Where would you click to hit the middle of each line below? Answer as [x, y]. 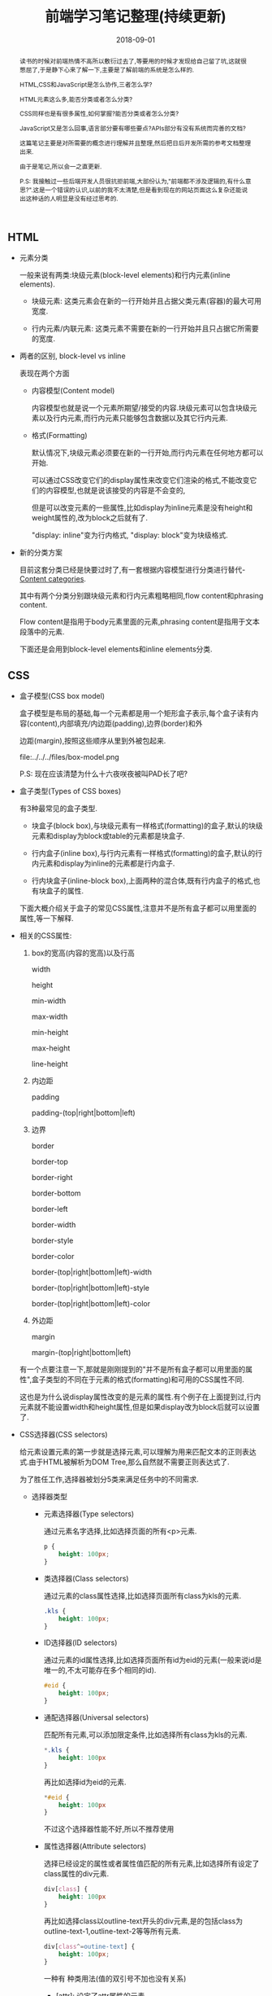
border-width [54, 1225]
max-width [50, 1017]
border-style [52, 1241]
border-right [52, 1178]
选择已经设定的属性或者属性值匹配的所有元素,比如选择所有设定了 [151, 1864]
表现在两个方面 [44, 373]
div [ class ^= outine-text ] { [89, 1946]
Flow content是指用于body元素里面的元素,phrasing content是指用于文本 [140, 622]
